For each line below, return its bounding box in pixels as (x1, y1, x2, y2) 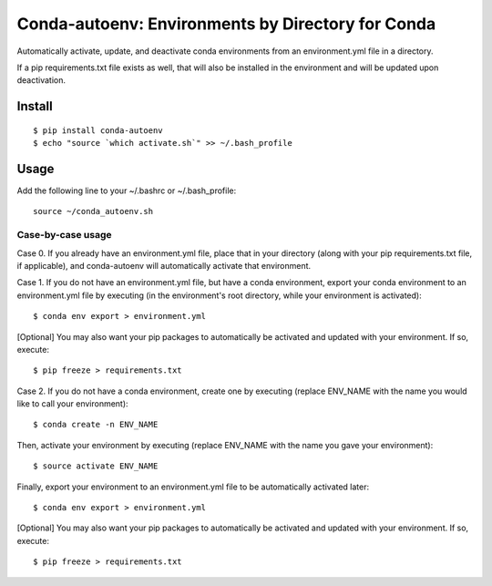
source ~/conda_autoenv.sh (33, 206, 154, 217)
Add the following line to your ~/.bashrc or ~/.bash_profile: (16, 185, 237, 196)
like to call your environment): (16, 398, 128, 409)
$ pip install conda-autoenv (33, 125, 163, 136)
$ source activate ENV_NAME (33, 461, 159, 471)
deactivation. (16, 75, 67, 86)
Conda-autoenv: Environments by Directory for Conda (16, 14, 436, 34)
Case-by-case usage (16, 229, 113, 242)
